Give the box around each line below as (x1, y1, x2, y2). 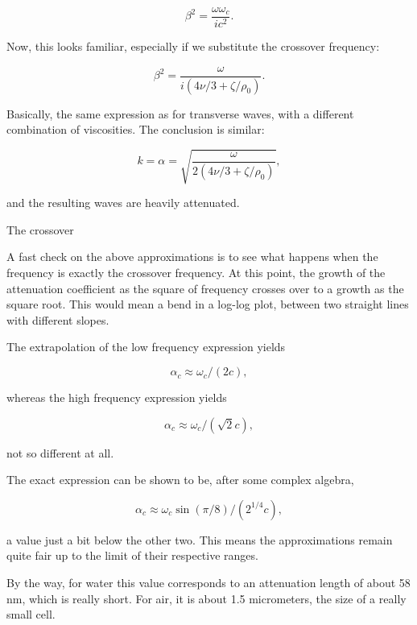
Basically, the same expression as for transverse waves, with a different (6, 105, 354, 122)
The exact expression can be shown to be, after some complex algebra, (6, 471, 354, 488)
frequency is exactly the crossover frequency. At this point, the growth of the (6, 264, 386, 281)
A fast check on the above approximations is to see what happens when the (6, 248, 378, 265)
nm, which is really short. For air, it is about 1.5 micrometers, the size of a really (6, 590, 407, 606)
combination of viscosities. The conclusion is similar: (6, 121, 265, 138)
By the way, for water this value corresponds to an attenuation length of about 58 (6, 574, 411, 591)
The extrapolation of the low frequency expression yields (6, 338, 286, 355)
